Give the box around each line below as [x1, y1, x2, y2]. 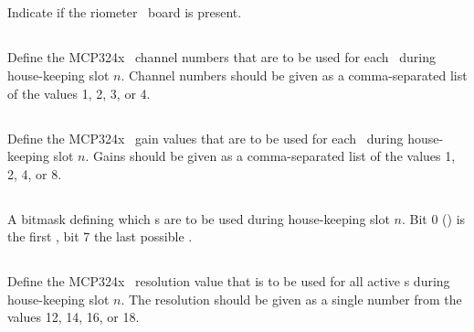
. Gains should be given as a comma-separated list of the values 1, [85, 146, 456, 166]
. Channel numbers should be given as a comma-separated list [121, 65, 468, 84]
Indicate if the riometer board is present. [7, 3, 242, 22]
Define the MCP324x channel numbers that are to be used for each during [7, 48, 436, 67]
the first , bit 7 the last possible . [7, 227, 193, 246]
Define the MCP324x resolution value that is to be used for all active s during [7, 272, 450, 291]
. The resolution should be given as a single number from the [121, 289, 462, 308]
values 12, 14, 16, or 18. [7, 307, 140, 327]
